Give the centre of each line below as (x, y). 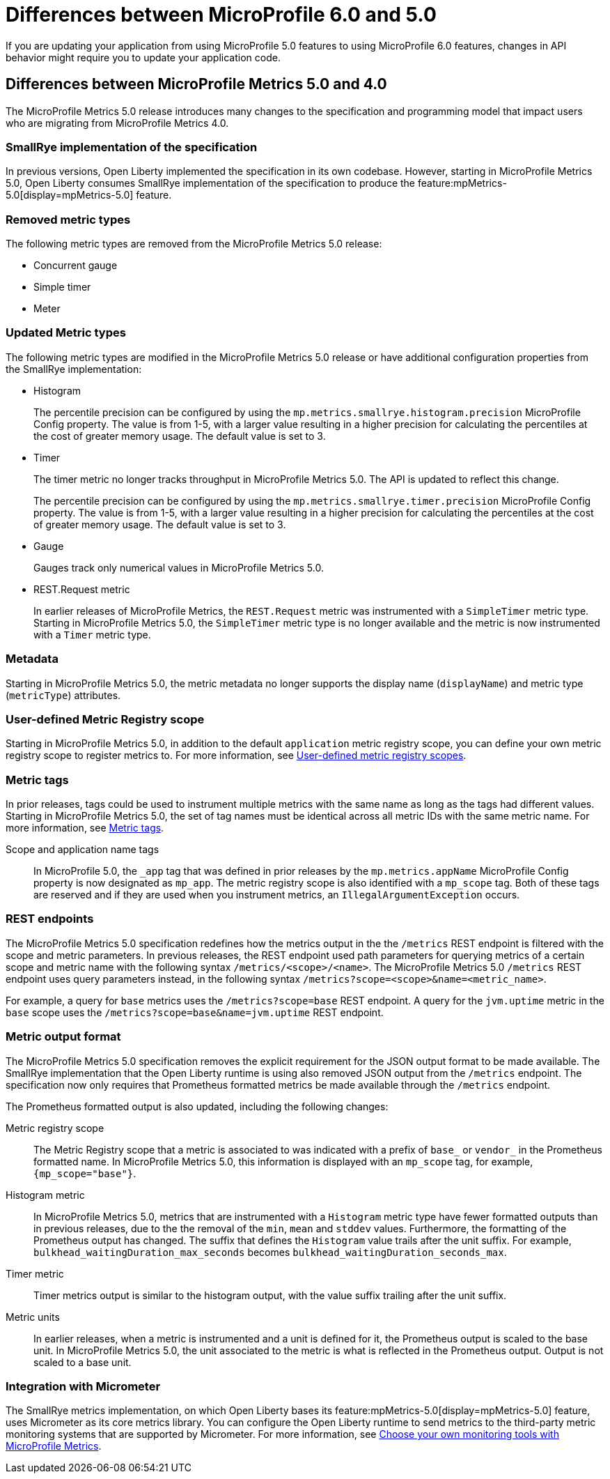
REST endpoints (50, 919)
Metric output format (63, 1037)
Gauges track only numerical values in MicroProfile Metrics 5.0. (179, 567)
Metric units (33, 1317)
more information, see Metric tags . (85, 828)
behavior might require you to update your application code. (143, 57)
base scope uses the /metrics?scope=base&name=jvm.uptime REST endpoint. (195, 1012)
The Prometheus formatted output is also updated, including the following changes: (197, 1106)
